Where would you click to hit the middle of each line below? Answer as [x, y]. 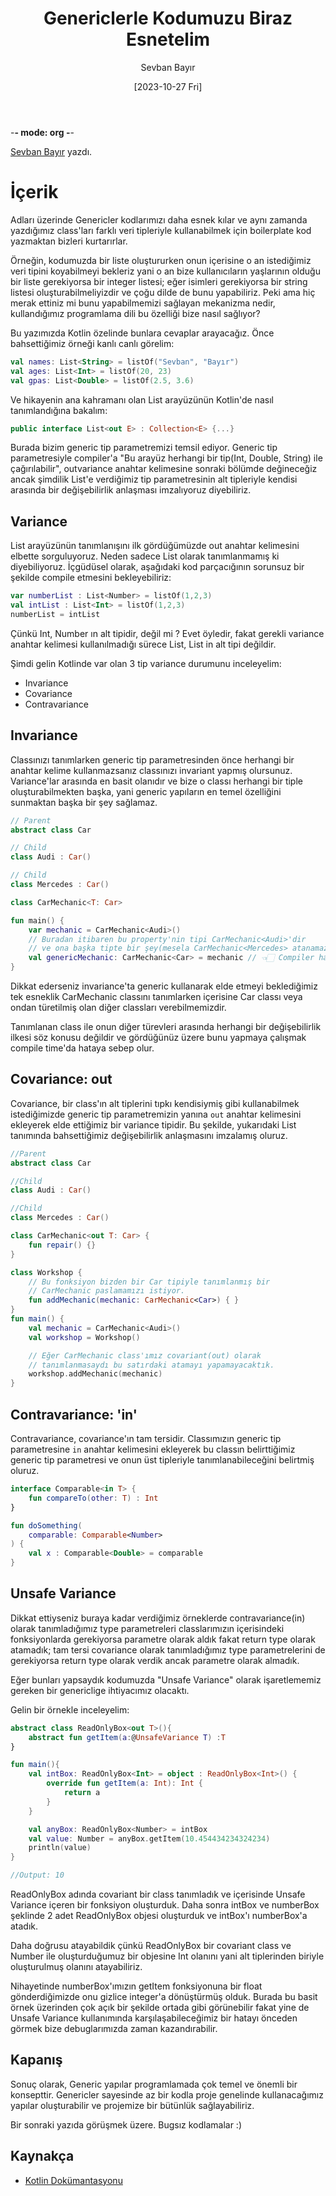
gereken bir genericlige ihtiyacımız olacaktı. [100, 1690]
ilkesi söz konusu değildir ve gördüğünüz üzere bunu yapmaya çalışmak [158, 1037]
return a [82, 1793]
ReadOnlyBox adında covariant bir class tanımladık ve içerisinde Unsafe [158, 1894]
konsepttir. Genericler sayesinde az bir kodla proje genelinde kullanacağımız [167, 2094]
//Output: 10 [37, 1875]
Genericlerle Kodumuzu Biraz [168, 18]
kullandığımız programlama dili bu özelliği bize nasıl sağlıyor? [135, 313]
